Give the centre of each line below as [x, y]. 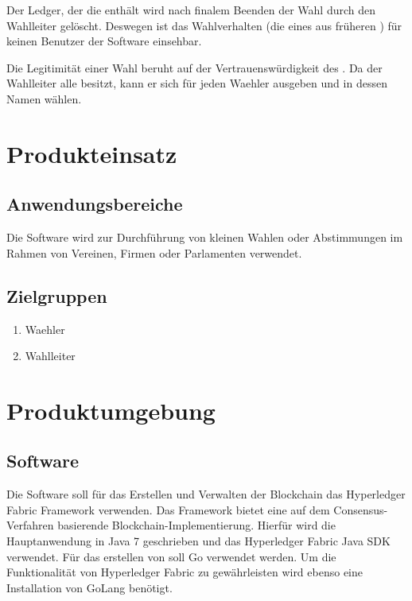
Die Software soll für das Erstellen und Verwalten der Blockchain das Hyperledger [206, 494]
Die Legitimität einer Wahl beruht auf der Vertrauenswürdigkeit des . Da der [194, 67]
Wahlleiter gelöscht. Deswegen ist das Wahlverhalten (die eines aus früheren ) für [204, 25]
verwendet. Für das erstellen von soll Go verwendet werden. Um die [171, 556]
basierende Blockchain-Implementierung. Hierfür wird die [196, 525]
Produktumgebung [111, 410]
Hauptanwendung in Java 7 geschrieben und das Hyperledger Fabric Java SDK [198, 541]
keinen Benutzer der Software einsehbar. [104, 41]
